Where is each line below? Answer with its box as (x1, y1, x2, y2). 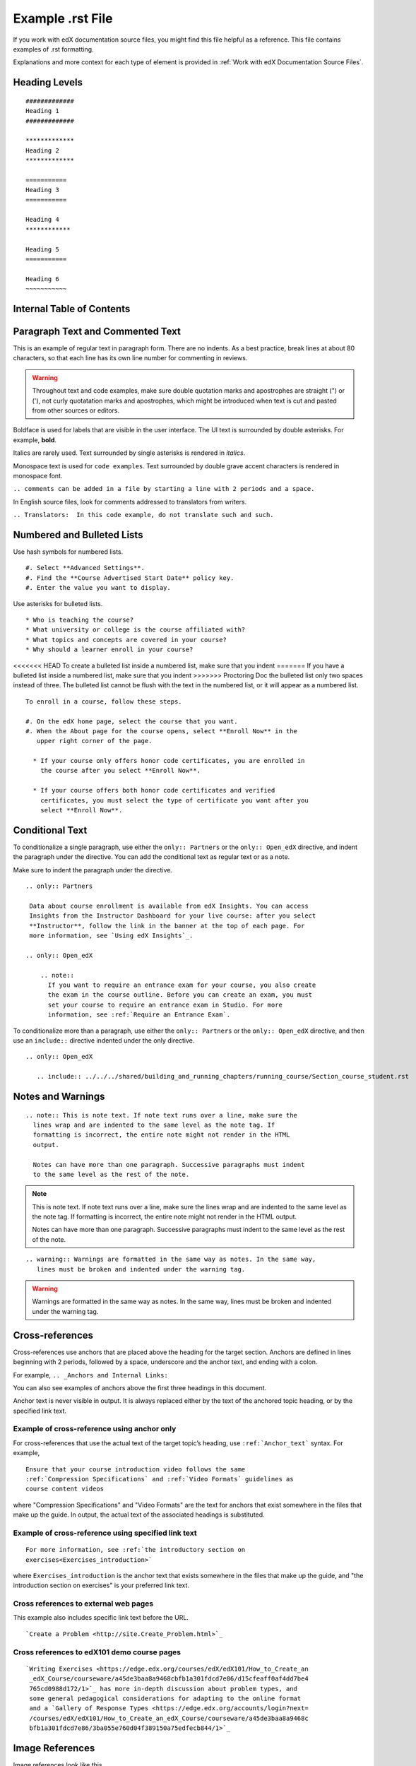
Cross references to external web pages (13, 1599, 154, 1608)
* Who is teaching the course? (25, 616, 134, 624)
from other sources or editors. (32, 406, 120, 415)
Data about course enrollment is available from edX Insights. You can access (29, 901, 309, 910)
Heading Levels (13, 76, 83, 88)
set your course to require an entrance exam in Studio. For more (47, 1000, 283, 1009)
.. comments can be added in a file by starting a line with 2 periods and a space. (13, 485, 315, 493)
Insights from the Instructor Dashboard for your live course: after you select (29, 912, 316, 920)
